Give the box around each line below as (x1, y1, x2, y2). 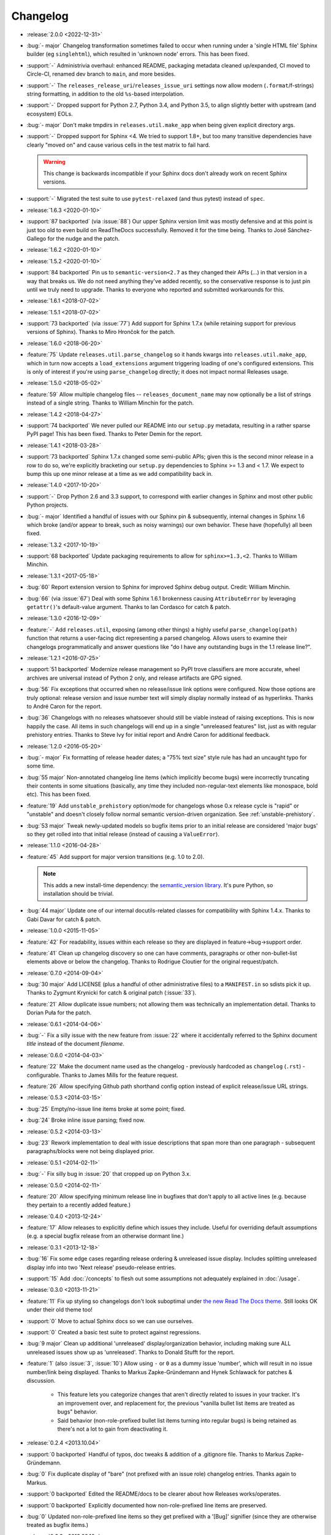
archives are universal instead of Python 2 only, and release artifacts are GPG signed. (26, 674, 243, 682)
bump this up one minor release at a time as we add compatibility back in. (26, 470, 213, 477)
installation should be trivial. (43, 890, 114, 897)
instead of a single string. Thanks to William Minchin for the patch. (26, 399, 194, 406)
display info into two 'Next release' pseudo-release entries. (26, 1264, 177, 1271)
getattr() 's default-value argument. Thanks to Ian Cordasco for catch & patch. (26, 604, 231, 611)
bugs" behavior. (57, 1408, 98, 1415)
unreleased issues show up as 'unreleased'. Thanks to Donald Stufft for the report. (26, 1348, 235, 1356)
